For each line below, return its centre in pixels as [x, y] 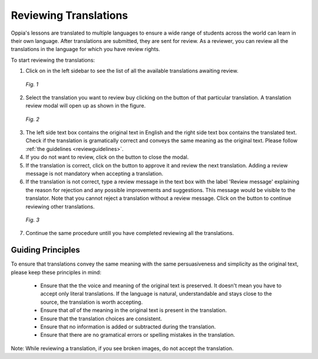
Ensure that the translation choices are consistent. [101, 318]
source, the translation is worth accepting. [92, 302]
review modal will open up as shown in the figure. [86, 106]
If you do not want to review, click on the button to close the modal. [107, 157]
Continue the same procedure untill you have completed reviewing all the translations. [130, 233]
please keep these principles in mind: [56, 272]
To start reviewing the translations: [53, 60]
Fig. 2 [32, 119]
